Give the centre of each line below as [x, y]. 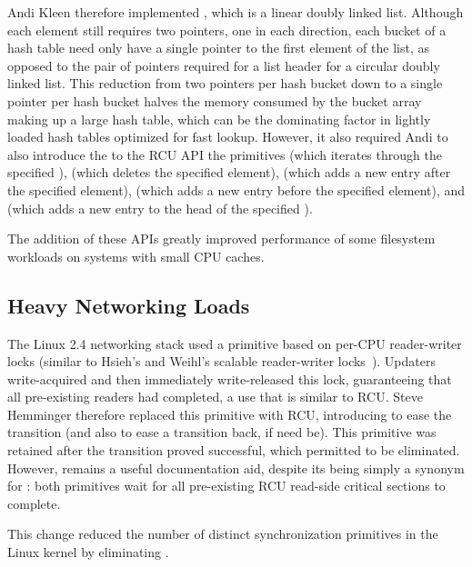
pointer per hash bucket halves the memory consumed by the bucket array [215, 100]
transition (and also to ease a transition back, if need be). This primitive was [222, 432]
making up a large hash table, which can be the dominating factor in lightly [219, 119]
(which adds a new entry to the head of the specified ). [160, 208]
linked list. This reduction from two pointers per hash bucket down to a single [225, 83]
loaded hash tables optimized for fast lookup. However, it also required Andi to [228, 137]
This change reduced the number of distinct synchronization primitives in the [223, 534]
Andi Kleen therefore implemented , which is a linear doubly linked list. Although [236, 12]
